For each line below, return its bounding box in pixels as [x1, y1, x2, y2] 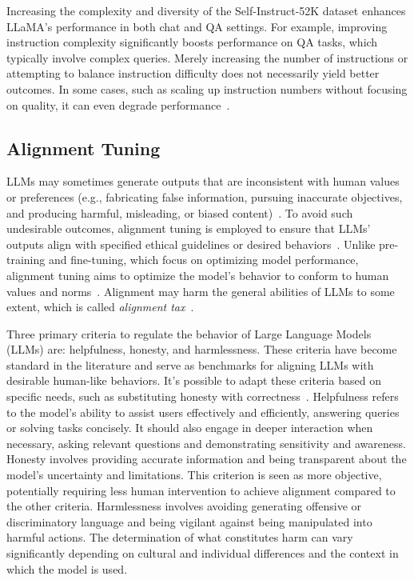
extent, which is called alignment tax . [6, 298, 194, 315]
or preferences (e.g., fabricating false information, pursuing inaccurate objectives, [6, 188, 403, 205]
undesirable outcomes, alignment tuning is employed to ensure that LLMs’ [6, 220, 371, 237]
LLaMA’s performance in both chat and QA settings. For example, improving [6, 18, 388, 34]
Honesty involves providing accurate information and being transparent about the [6, 450, 407, 467]
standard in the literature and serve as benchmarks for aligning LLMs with [6, 356, 374, 373]
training [6, 251, 46, 268]
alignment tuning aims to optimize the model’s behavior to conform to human [6, 266, 389, 283]
